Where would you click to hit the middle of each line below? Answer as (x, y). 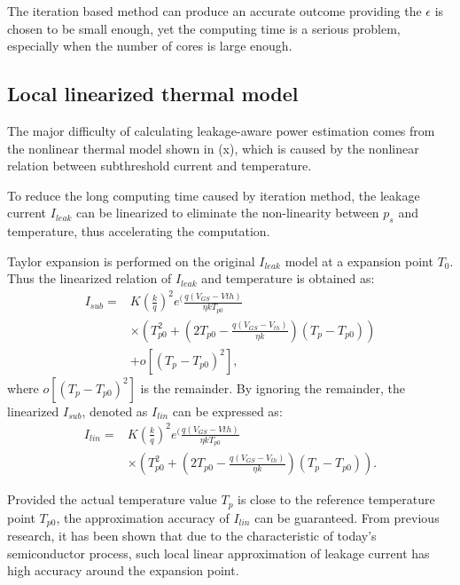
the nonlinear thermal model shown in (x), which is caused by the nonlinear (213, 148)
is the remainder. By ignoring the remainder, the (273, 387)
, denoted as (115, 411)
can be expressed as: (227, 411)
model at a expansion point (359, 261)
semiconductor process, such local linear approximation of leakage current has (218, 553)
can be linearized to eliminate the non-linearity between (228, 213)
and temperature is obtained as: (288, 278)
